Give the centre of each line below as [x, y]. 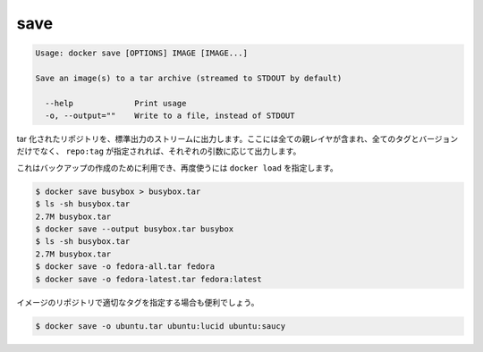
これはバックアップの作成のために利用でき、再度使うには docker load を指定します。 [178, 168]
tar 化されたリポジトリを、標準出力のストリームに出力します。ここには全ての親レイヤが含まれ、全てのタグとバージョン [237, 139]
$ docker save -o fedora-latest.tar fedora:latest [149, 279]
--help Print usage [116, 103]
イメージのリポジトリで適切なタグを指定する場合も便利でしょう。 [138, 302]
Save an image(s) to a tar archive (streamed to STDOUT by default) [189, 78]
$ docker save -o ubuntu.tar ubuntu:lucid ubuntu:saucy [161, 326]
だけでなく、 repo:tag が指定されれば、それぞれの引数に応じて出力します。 [159, 151]
